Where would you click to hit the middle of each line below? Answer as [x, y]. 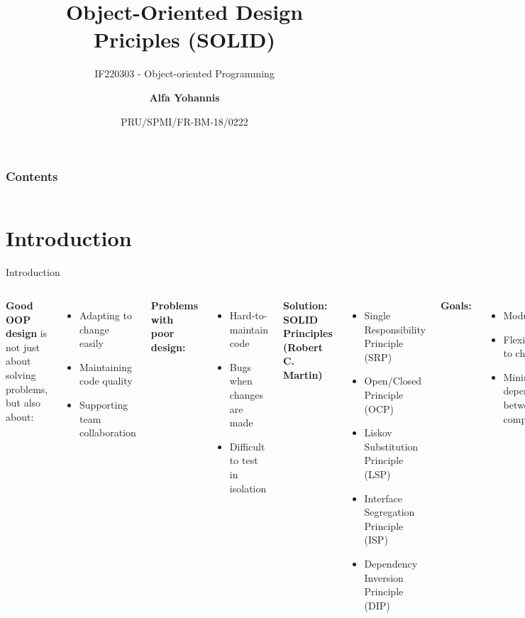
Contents [32, 176]
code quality [106, 381]
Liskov [378, 432]
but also [23, 403]
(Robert [303, 347]
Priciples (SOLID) [184, 39]
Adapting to [106, 315]
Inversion [384, 577]
